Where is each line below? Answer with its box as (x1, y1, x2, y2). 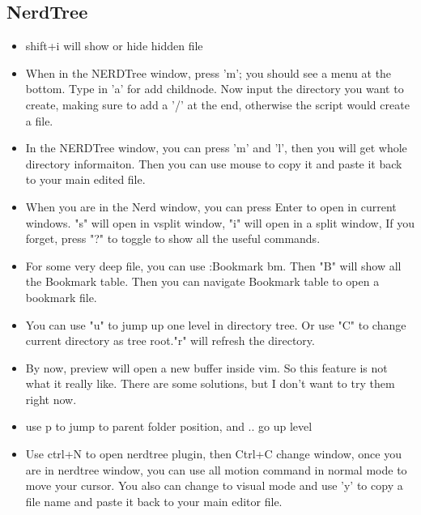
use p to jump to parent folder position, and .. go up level (25, 418, 313, 435)
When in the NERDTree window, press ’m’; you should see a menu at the (25, 64, 392, 81)
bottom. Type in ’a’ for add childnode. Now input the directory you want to (25, 80, 404, 97)
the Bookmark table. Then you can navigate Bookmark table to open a (25, 273, 380, 290)
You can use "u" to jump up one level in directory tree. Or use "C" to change (25, 316, 406, 333)
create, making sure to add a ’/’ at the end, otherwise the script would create (25, 96, 410, 113)
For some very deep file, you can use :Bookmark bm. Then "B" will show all (25, 257, 402, 274)
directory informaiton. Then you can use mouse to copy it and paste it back (25, 155, 402, 172)
